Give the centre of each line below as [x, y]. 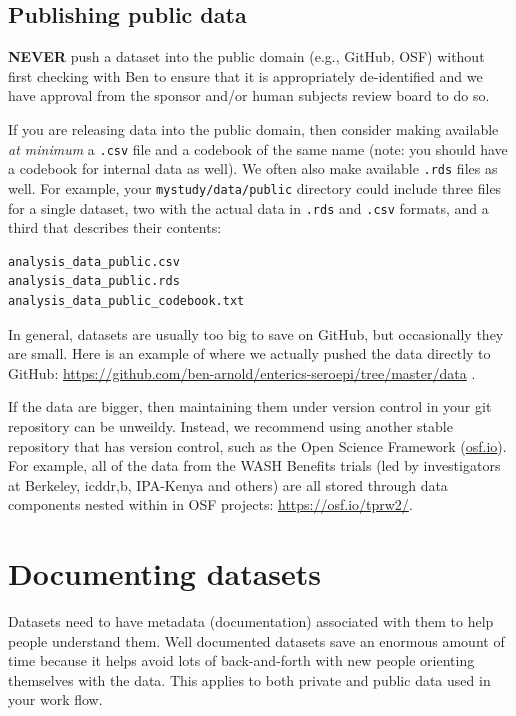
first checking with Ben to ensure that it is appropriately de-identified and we [245, 75]
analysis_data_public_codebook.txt [126, 300]
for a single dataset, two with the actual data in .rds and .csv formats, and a [248, 207]
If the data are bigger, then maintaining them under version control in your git [250, 406]
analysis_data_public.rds [94, 281]
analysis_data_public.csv [94, 261]
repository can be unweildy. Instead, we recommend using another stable [230, 425]
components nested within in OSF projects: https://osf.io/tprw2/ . [210, 504]
